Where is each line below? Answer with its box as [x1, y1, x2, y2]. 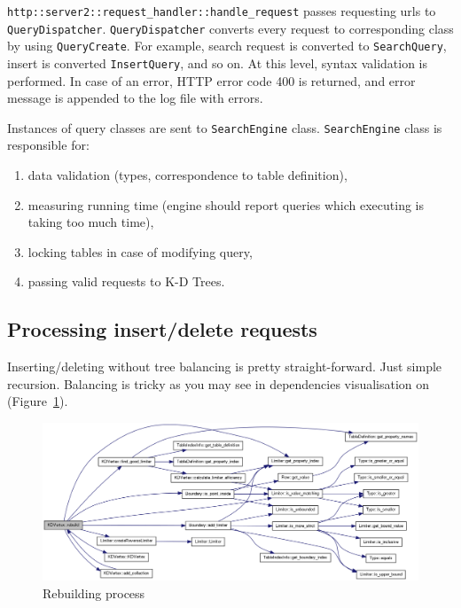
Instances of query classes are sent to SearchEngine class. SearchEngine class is [7, 118, 442, 136]
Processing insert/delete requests [7, 316, 317, 343]
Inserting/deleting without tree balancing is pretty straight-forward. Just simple [7, 357, 442, 376]
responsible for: [7, 136, 90, 154]
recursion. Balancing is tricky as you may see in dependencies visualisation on [7, 374, 430, 393]
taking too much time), [27, 213, 154, 231]
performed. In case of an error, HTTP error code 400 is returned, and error [7, 71, 416, 90]
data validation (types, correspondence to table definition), [27, 166, 348, 184]
